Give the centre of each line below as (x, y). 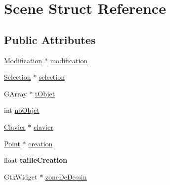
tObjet (45, 93)
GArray (16, 93)
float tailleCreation (36, 160)
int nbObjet (22, 110)
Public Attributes (50, 39)
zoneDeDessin (66, 176)
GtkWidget (21, 176)
